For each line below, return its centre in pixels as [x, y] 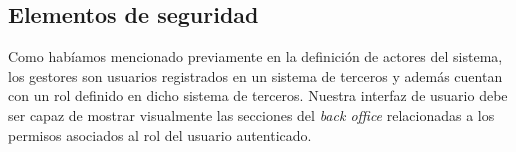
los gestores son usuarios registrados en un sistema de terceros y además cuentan [255, 75]
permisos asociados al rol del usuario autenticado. [160, 134]
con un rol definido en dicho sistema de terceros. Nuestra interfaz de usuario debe [258, 95]
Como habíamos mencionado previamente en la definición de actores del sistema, [255, 56]
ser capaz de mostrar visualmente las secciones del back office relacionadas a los [251, 114]
